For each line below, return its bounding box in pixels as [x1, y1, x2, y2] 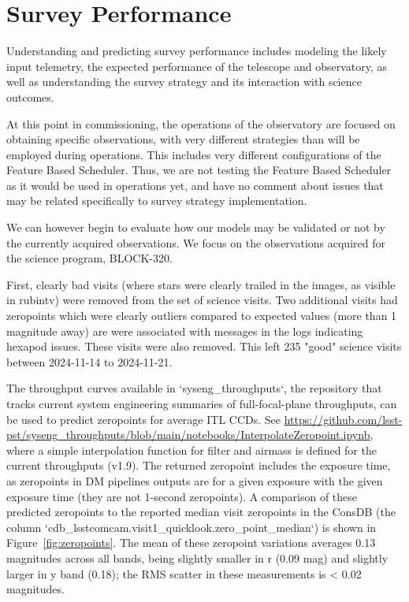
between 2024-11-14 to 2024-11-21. [6, 353, 173, 370]
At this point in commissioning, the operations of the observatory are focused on [6, 115, 396, 132]
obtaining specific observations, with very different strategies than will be [6, 131, 360, 147]
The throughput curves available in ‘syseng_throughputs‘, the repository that [6, 380, 382, 396]
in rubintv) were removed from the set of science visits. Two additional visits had [6, 292, 398, 308]
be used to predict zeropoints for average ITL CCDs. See [6, 411, 281, 427]
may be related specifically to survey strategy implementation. [6, 192, 307, 209]
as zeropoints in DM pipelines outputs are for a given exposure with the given [6, 472, 383, 489]
